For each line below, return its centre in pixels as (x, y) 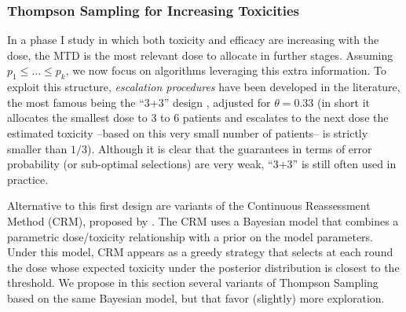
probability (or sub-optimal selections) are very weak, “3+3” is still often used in (202, 164)
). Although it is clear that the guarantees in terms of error (230, 148)
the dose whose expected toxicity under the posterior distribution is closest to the (203, 267)
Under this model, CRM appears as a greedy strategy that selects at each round (200, 252)
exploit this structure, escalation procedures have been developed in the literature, (204, 87)
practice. (28, 179)
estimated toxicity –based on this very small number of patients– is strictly (188, 132)
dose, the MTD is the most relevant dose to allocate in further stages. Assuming (200, 55)
